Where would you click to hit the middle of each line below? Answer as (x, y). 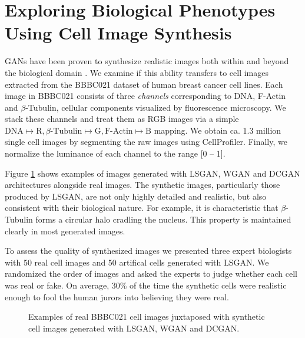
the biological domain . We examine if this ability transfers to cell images (137, 72)
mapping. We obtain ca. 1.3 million (218, 130)
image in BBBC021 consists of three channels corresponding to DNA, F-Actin (145, 96)
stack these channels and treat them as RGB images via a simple (122, 119)
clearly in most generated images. (65, 231)
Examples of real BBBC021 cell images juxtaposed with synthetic (147, 317)
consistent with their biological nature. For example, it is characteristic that (142, 208)
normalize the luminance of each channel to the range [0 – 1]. (115, 153)
